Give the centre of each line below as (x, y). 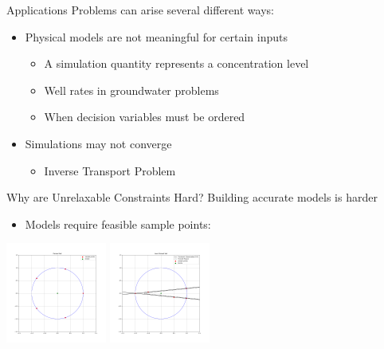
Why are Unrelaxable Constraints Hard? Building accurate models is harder (192, 197)
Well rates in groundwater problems (131, 90)
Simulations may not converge (98, 143)
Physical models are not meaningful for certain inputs (156, 36)
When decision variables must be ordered (145, 117)
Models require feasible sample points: (118, 224)
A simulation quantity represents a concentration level (176, 63)
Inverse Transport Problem (110, 170)
